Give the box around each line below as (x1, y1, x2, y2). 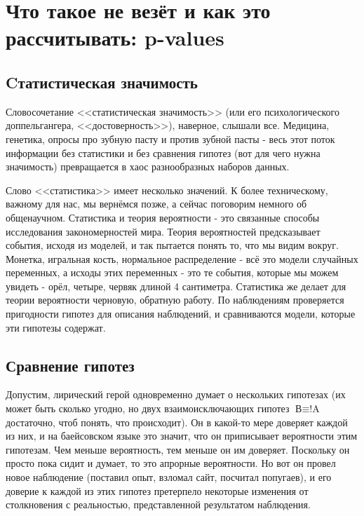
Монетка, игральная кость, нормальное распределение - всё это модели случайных (6, 251, 358, 266)
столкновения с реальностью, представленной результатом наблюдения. (6, 497, 311, 512)
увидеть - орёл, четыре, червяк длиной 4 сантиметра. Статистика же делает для (6, 278, 346, 293)
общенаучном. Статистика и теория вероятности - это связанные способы (6, 210, 320, 224)
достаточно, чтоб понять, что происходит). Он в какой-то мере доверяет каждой (6, 414, 348, 429)
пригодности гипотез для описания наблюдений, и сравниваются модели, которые (6, 306, 356, 321)
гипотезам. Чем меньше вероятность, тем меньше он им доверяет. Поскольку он (6, 442, 350, 456)
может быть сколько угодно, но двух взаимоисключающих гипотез (6, 401, 290, 416)
